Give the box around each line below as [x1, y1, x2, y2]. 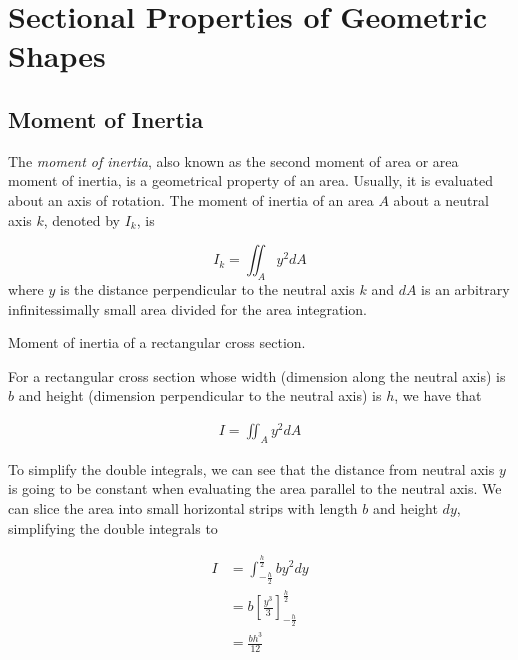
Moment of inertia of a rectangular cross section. [8, 332, 306, 353]
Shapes [8, 35, 106, 76]
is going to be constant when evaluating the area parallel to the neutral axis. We [8, 478, 502, 499]
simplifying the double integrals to [8, 517, 218, 538]
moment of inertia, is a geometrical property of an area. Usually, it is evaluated [8, 170, 493, 191]
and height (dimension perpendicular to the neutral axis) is [18, 385, 382, 406]
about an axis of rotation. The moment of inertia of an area [8, 189, 374, 210]
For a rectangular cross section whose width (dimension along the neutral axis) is [8, 365, 506, 386]
